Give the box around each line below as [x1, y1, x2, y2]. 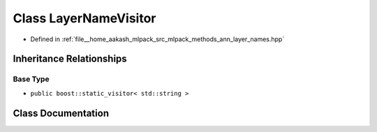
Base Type [13, 74, 50, 84]
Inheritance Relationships [13, 53, 127, 65]
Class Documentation [13, 107, 110, 119]
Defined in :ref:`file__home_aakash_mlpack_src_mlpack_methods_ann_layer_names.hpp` [30, 35, 285, 43]
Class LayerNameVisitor [13, 10, 156, 26]
